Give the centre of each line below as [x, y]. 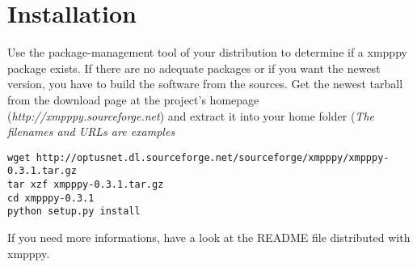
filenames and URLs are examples [91, 131]
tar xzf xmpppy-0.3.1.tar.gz [86, 184]
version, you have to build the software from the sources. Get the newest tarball [205, 84]
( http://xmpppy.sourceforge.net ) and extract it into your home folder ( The [191, 115]
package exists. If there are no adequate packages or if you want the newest [194, 68]
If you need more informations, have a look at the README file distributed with [209, 237]
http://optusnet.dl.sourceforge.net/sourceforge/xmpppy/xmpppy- [213, 157]
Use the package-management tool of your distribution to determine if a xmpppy [207, 52]
